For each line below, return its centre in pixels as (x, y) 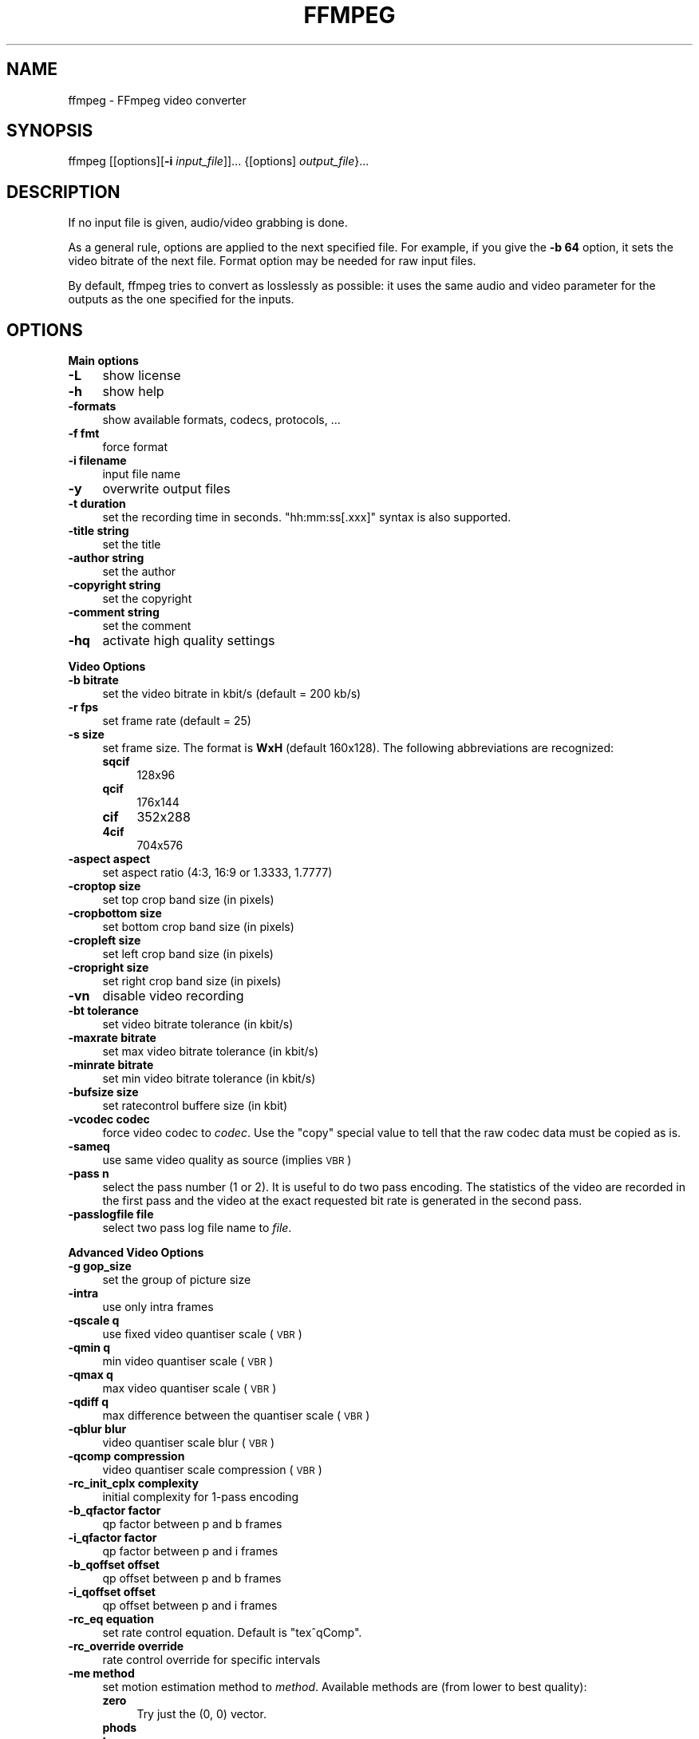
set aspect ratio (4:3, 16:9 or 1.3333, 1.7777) (217, 873)
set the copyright (147, 599)
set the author (139, 572)
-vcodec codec (109, 1119)
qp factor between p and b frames (192, 1524)
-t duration (97, 504)
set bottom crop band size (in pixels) (198, 927)
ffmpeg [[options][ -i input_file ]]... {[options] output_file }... (219, 161)
